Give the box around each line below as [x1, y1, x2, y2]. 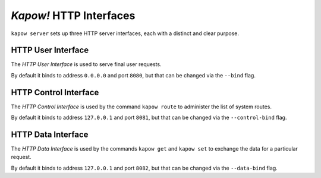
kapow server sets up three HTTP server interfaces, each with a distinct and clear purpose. [11, 30, 240, 37]
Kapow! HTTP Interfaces [11, 9, 136, 22]
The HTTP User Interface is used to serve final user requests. [11, 61, 162, 68]
